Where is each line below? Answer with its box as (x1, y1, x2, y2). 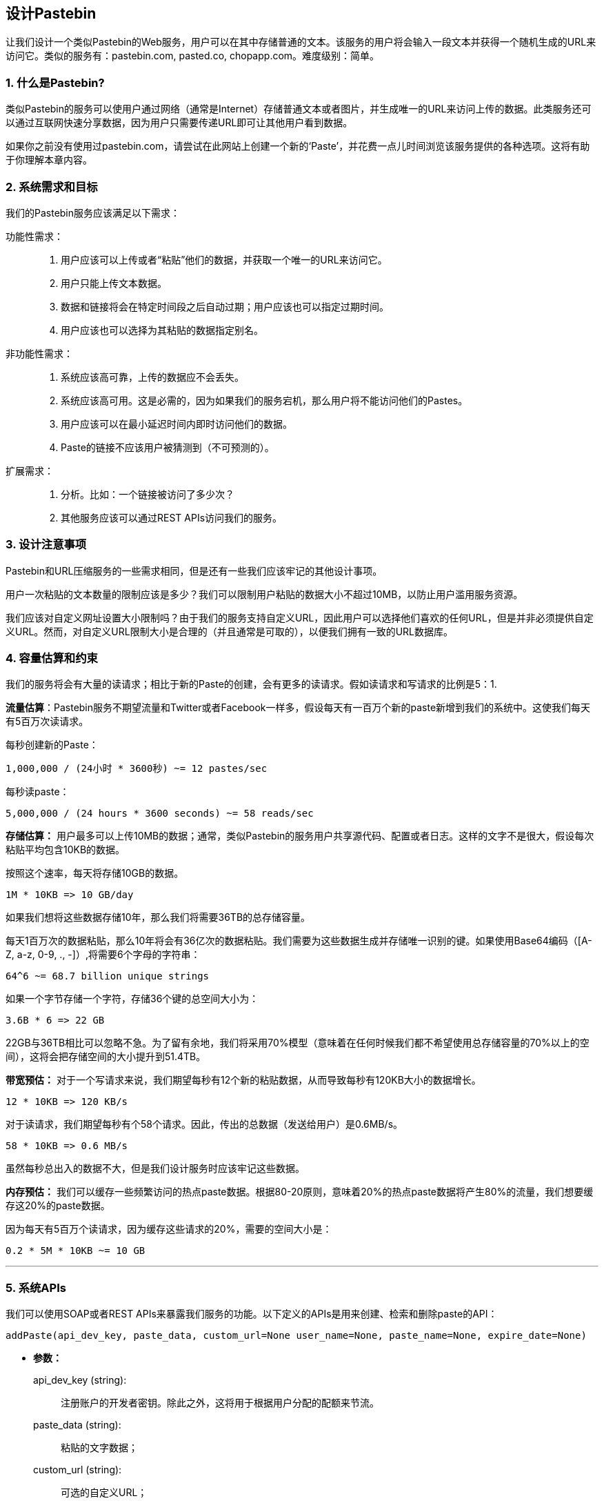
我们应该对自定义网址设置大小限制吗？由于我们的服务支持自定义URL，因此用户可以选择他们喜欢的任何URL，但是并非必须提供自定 (6, 611, 594, 624)
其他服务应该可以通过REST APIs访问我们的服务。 (61, 511, 283, 524)
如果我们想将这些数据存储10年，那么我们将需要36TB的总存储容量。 (6, 911, 311, 924)
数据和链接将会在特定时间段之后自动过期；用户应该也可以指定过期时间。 (61, 300, 389, 312)
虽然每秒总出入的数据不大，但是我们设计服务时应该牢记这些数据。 (6, 1162, 305, 1175)
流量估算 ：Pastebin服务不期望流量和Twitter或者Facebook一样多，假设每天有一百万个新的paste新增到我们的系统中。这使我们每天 (6, 701, 591, 714)
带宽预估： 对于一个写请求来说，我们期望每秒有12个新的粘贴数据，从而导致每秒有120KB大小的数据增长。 (6, 1074, 481, 1086)
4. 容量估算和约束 (6, 651, 98, 666)
